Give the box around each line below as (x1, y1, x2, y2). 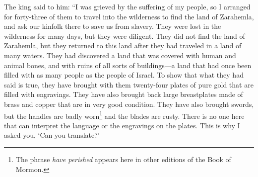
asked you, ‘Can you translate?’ (4, 130, 100, 140)
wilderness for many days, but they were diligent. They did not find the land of (4, 30, 245, 41)
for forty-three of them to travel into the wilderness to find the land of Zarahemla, (4, 11, 254, 21)
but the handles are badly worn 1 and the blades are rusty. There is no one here (4, 109, 245, 121)
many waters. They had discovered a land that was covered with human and (4, 50, 236, 60)
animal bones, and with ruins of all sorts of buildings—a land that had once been (4, 60, 252, 70)
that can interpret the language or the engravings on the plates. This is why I (4, 120, 240, 130)
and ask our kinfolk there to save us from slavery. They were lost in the (4, 21, 221, 31)
